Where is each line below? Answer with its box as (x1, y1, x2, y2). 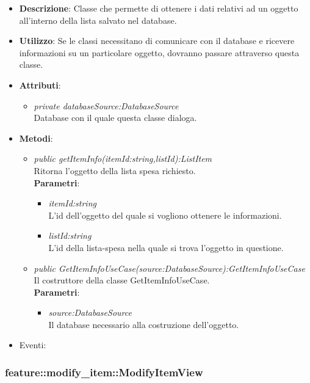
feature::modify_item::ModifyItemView (5, 364, 203, 379)
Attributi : (19, 78, 61, 91)
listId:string (48, 229, 92, 242)
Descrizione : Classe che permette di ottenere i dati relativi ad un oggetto (19, 2, 298, 14)
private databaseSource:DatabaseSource (34, 99, 179, 112)
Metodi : (19, 131, 53, 144)
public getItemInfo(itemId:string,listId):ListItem (34, 152, 212, 165)
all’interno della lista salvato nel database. (19, 13, 177, 26)
